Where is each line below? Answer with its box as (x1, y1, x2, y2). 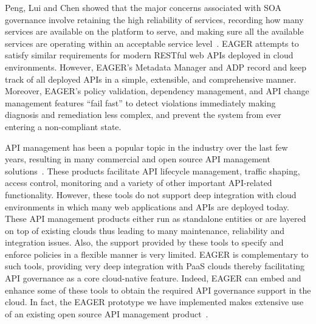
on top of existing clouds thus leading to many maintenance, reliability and (5, 224, 284, 236)
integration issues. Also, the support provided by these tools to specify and (5, 236, 284, 249)
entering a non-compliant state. (5, 120, 122, 133)
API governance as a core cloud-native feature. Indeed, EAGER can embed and (5, 272, 301, 284)
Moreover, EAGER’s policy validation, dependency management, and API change (5, 84, 309, 97)
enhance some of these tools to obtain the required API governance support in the (5, 283, 311, 296)
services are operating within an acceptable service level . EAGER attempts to (5, 36, 299, 49)
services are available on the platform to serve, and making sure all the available (5, 25, 304, 38)
